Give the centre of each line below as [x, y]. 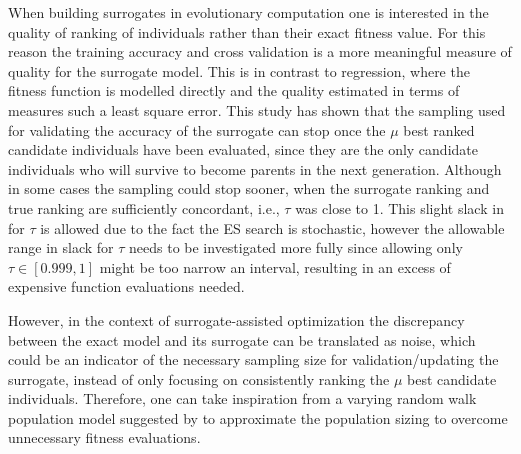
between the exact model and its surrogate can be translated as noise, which [242, 339]
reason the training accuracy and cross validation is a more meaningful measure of [260, 51]
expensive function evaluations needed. [126, 286]
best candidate [452, 378]
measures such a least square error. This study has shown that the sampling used [257, 109]
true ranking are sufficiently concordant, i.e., [144, 207]
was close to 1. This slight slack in [399, 207]
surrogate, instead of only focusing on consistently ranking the [199, 378]
